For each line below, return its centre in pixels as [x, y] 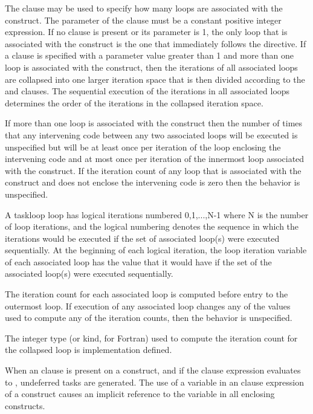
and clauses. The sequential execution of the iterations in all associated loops [147, 91]
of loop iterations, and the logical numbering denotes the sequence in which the [152, 226]
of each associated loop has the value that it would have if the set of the [138, 261]
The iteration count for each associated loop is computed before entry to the [147, 294]
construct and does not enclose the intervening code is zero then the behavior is [153, 182]
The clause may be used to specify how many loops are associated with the [144, 8]
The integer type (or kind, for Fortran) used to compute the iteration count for [151, 338]
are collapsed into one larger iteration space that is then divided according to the [155, 79]
